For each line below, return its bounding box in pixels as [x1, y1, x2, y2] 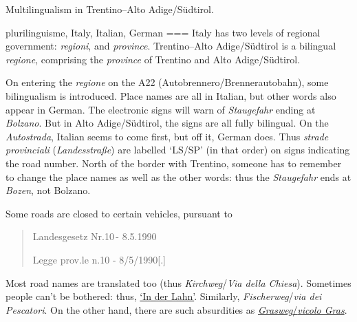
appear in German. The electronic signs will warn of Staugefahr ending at [6, 102, 316, 116]
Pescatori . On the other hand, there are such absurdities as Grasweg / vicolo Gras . [6, 302, 347, 316]
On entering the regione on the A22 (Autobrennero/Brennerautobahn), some [6, 75, 329, 89]
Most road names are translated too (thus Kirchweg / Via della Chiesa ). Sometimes [6, 275, 351, 290]
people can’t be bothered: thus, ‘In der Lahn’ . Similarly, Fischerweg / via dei [6, 289, 322, 303]
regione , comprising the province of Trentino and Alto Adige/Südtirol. [6, 52, 301, 66]
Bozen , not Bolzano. [6, 183, 91, 197]
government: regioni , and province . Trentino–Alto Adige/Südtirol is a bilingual [6, 39, 336, 53]
